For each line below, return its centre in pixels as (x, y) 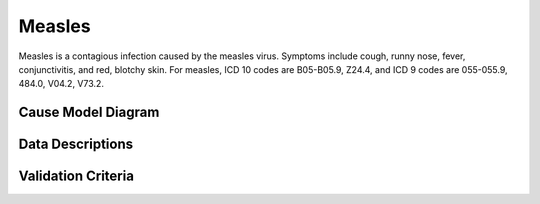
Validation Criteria (76, 176)
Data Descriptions (76, 144)
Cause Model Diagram (89, 112)
